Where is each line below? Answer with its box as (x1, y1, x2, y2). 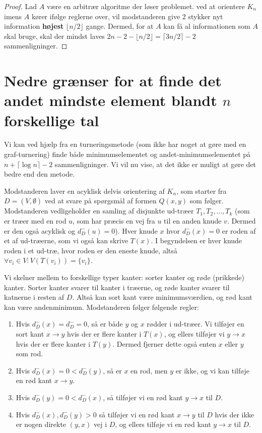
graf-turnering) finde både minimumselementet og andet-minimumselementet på (4, 149, 251, 159)
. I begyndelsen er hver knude (151, 235, 242, 246)
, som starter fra (176, 185, 227, 196)
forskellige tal (4, 110, 99, 130)
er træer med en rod (4, 215, 67, 226)
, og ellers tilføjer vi (164, 328, 225, 339)
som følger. (189, 195, 224, 206)
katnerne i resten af (4, 292, 64, 302)
